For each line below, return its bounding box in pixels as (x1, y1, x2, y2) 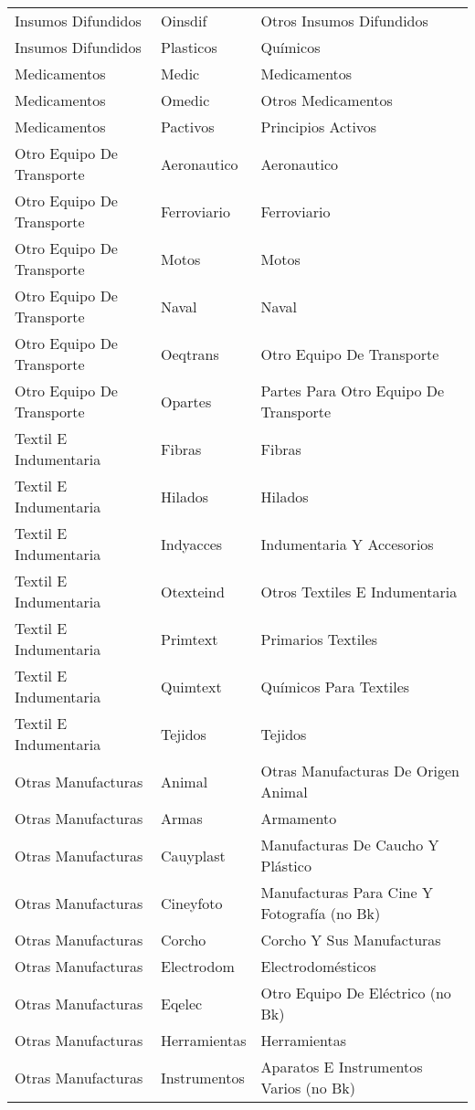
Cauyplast (160, 844, 226, 866)
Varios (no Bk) (260, 1077, 355, 1098)
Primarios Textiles (260, 628, 378, 650)
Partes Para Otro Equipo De (260, 380, 445, 401)
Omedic (160, 90, 210, 111)
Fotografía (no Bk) (260, 903, 381, 924)
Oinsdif (160, 10, 207, 31)
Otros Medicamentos (260, 90, 393, 111)
